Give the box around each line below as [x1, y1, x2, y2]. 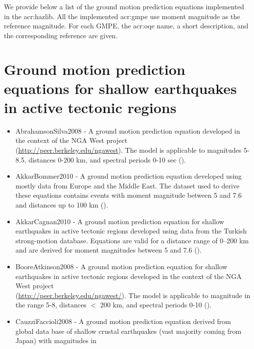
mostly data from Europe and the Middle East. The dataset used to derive [15, 180, 240, 190]
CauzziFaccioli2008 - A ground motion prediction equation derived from [15, 316, 231, 326]
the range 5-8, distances [15, 300, 87, 310]
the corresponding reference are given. [4, 30, 118, 40]
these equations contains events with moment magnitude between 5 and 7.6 [15, 190, 242, 200]
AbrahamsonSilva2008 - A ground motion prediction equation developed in [15, 125, 240, 136]
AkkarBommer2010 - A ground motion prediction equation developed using [15, 171, 242, 181]
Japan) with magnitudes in [15, 335, 96, 346]
